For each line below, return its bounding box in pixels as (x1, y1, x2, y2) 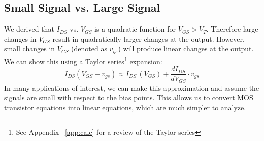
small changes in (4, 43, 55, 54)
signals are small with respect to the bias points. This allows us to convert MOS (4, 92, 253, 103)
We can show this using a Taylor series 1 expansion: (4, 54, 162, 66)
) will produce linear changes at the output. (118, 43, 254, 54)
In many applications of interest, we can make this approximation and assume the (4, 82, 259, 93)
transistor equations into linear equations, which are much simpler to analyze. (4, 102, 246, 112)
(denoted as (71, 43, 107, 54)
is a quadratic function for (94, 23, 176, 34)
